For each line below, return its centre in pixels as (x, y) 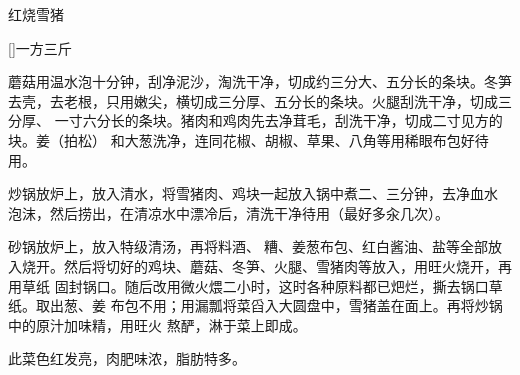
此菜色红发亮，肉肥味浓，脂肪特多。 (127, 358)
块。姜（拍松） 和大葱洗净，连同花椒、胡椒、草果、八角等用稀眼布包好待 (248, 139)
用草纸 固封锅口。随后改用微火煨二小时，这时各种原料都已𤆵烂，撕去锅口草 (255, 285)
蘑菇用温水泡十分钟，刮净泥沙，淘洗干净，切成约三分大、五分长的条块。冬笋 (260, 81)
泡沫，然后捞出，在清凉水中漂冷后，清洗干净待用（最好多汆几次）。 (228, 212)
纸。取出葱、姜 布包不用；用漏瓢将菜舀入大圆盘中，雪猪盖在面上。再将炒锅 (255, 305)
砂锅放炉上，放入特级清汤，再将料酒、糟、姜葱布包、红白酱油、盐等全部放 (255, 246)
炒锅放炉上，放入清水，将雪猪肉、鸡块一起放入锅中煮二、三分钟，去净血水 (253, 193)
